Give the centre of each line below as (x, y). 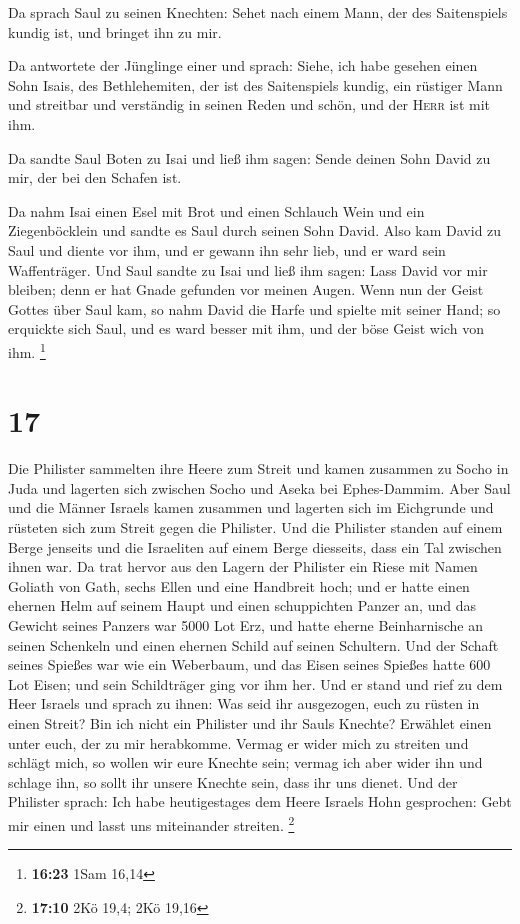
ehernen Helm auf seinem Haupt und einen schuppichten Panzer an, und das (242, 605)
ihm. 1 (27, 350)
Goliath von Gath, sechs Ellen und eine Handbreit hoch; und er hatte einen (239, 585)
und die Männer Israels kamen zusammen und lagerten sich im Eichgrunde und (251, 507)
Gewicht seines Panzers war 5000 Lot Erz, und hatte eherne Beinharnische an (246, 625)
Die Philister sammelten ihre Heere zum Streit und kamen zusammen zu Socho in (258, 468)
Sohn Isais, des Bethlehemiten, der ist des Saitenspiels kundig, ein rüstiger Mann (255, 84)
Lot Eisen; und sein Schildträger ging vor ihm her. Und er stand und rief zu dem (255, 683)
